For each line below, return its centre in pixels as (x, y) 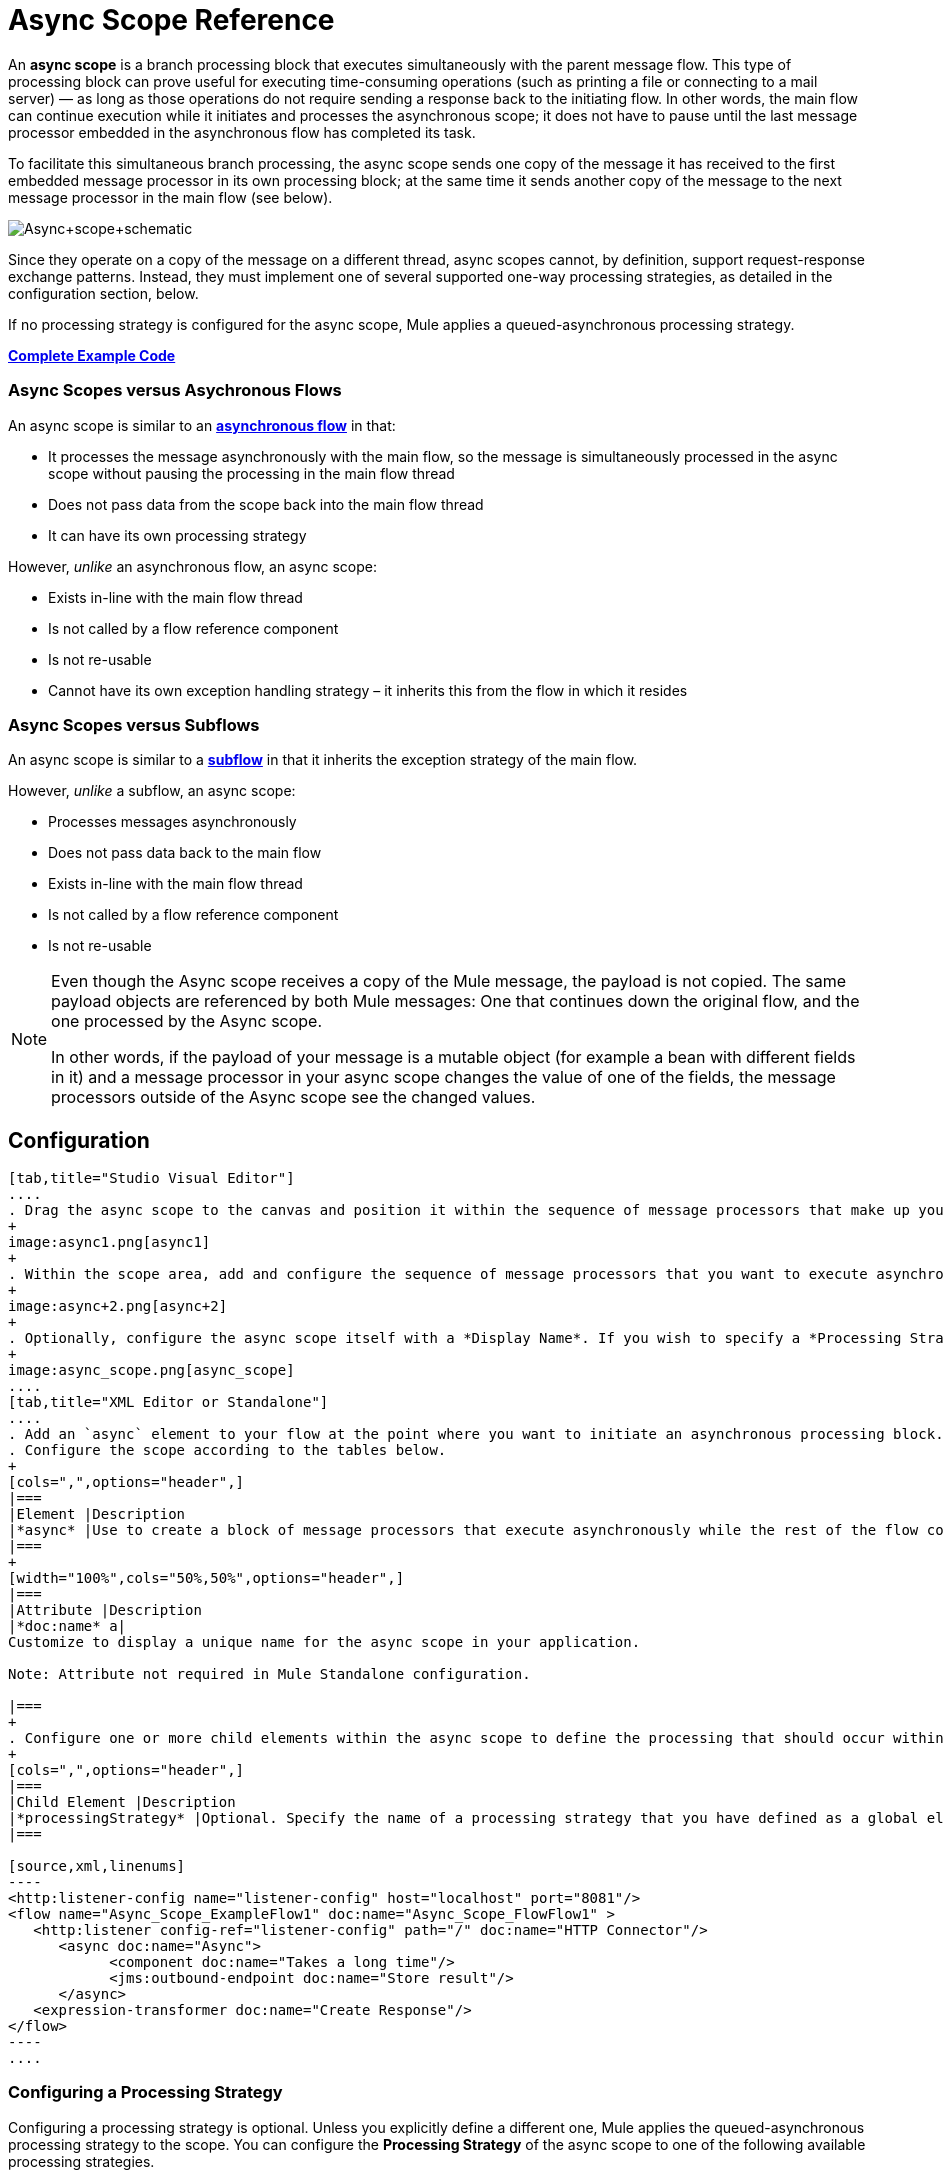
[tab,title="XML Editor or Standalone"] (168, 1402)
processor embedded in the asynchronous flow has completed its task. (242, 132)
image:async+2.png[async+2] (118, 1306)
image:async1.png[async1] (109, 1242)
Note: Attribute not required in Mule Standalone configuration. (269, 1674)
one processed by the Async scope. (187, 1021)
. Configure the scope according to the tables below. (227, 1450)
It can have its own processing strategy (177, 535)
